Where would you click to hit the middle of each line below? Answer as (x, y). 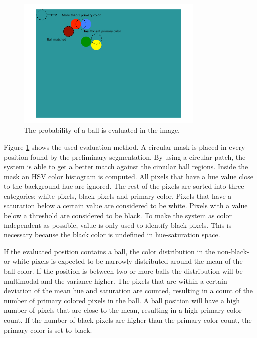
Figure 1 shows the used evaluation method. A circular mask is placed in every (125, 147)
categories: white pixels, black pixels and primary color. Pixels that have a (118, 195)
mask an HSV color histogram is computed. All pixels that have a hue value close (128, 176)
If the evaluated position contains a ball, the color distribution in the (110, 251)
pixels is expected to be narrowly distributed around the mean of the (137, 261)
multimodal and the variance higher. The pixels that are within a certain (116, 281)
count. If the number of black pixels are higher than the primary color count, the (128, 320)
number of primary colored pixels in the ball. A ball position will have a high (122, 300)
